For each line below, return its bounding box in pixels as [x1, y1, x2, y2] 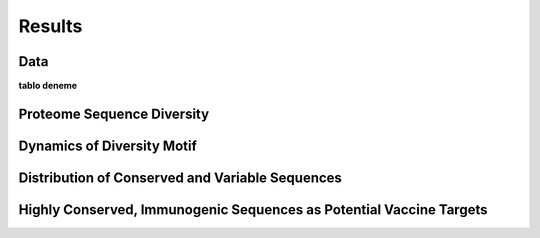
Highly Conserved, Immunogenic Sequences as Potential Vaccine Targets [18, 201, 488, 218]
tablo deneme [18, 80, 78, 92]
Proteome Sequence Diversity [18, 105, 210, 122]
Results [18, 15, 83, 37]
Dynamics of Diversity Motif [18, 137, 197, 154]
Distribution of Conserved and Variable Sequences [18, 169, 342, 186]
